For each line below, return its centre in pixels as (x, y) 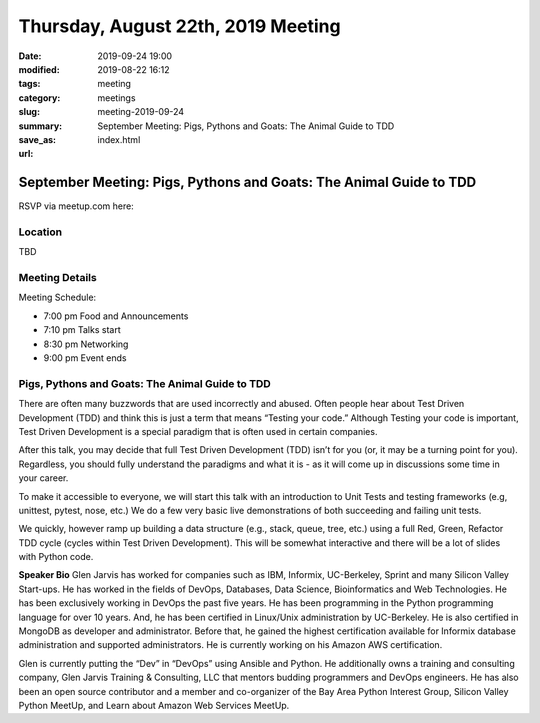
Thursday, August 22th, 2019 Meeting (179, 26)
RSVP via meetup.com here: (76, 206)
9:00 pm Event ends (85, 358)
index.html (119, 139)
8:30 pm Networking (86, 344)
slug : (29, 112)
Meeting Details (57, 278)
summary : (40, 126)
